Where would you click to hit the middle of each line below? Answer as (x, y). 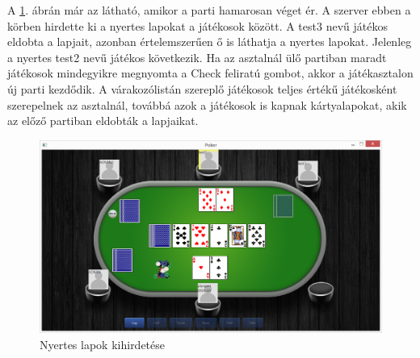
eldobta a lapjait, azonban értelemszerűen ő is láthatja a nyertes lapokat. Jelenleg (210, 42)
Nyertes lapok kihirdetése (103, 345)
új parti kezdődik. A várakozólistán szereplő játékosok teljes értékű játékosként (202, 88)
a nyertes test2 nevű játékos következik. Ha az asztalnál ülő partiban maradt (197, 57)
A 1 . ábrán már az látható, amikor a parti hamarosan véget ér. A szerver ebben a (209, 10)
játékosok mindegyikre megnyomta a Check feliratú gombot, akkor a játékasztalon (210, 73)
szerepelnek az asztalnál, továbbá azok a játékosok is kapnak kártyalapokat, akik (207, 104)
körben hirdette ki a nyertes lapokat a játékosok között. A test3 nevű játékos (197, 25)
